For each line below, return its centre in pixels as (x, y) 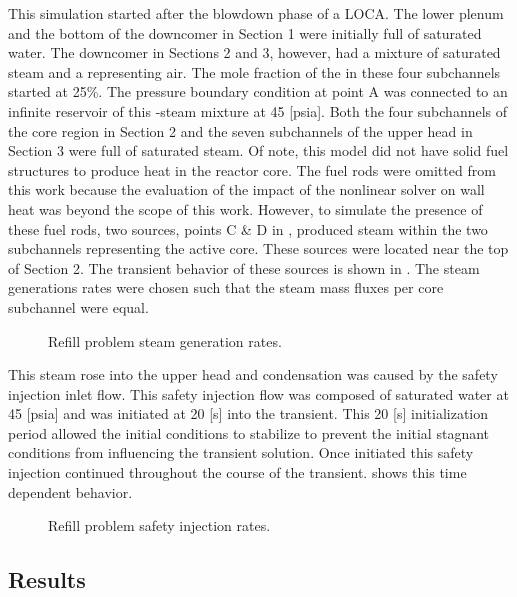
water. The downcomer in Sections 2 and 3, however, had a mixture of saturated (254, 52)
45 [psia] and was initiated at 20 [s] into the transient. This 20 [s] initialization (248, 413)
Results (47, 579)
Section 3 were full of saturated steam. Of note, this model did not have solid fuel (258, 150)
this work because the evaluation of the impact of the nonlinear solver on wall (246, 189)
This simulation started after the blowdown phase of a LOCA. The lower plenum (256, 13)
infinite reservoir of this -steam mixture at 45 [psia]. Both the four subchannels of (258, 110)
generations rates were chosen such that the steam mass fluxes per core (226, 287)
